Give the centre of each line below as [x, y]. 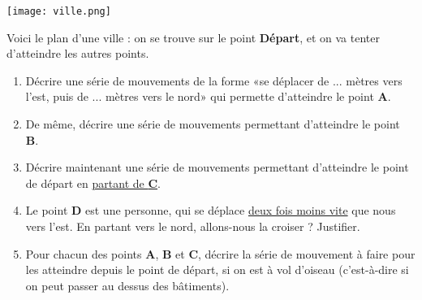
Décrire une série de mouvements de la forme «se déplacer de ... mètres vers [214, 80]
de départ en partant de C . [93, 183]
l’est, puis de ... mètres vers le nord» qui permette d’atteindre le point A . [208, 96]
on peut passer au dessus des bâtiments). [127, 285]
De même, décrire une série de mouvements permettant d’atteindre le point [213, 124]
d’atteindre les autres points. [78, 53]
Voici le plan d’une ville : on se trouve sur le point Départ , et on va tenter [193, 37]
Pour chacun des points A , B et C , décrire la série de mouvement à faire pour [220, 253]
